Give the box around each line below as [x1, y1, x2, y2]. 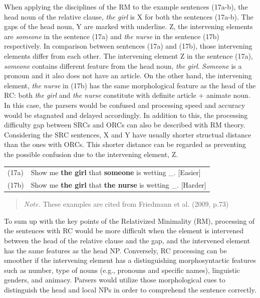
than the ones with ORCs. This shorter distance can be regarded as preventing [4, 139, 246, 150]
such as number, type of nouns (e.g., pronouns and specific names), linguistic [4, 264, 240, 275]
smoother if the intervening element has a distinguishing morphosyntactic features [4, 255, 256, 265]
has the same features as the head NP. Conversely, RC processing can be [4, 245, 227, 255]
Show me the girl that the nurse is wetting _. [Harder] [31, 180, 206, 190]
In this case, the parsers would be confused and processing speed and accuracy [4, 99, 245, 110]
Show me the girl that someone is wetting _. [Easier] [31, 167, 201, 178]
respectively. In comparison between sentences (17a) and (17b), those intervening [4, 41, 252, 51]
